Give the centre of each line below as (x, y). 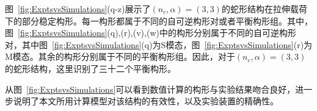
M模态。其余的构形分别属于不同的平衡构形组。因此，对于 (120, 56)
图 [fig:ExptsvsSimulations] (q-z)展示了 (78, 9)
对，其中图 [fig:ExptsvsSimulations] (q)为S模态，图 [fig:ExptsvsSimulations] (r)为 (159, 44)
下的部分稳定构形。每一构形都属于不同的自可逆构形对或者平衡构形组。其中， (159, 20)
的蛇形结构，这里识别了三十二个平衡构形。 (90, 68)
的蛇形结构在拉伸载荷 (264, 9)
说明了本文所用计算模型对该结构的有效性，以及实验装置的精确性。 (146, 101)
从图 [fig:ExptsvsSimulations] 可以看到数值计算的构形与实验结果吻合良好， (150, 89)
